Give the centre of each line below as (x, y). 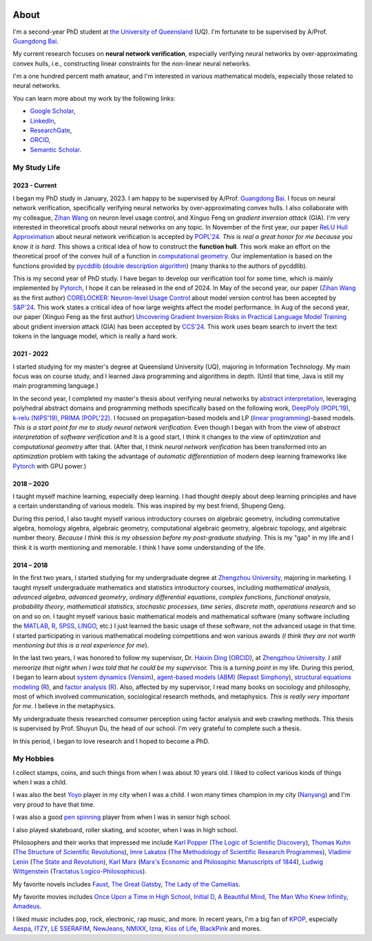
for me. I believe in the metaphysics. (64, 706)
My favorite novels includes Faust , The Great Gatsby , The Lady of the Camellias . (127, 884)
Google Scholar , (53, 111)
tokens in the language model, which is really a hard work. (95, 336)
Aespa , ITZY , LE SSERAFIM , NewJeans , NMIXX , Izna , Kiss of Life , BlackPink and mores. (137, 929)
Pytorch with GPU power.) (50, 466)
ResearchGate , (51, 130)
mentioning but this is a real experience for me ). (81, 645)
